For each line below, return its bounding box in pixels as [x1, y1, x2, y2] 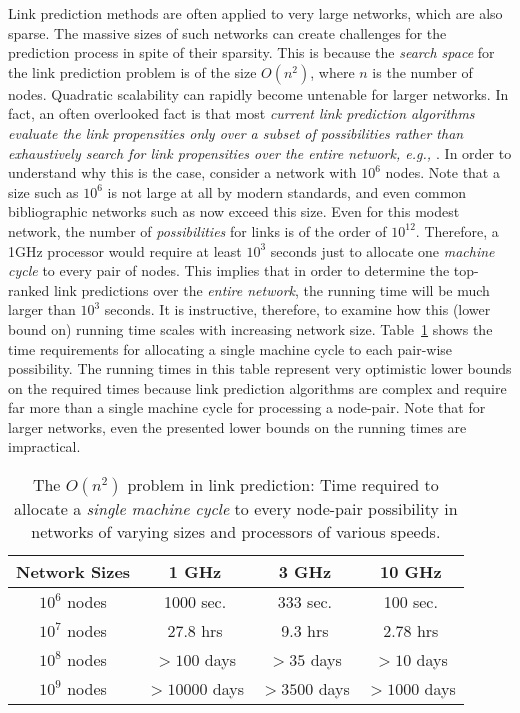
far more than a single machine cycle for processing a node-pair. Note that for [8, 397, 486, 418]
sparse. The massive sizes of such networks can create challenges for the [8, 22, 447, 43]
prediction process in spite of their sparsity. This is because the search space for [8, 42, 495, 63]
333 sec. [277, 590, 333, 614]
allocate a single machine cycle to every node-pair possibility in [14, 497, 458, 521]
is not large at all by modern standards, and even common [107, 181, 467, 202]
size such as [8, 181, 79, 202]
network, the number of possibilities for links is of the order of [8, 220, 387, 241]
